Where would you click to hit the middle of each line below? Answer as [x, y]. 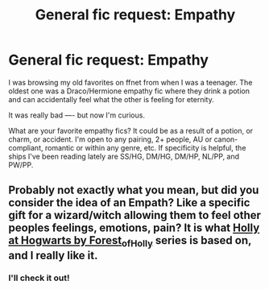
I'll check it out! [39, 278]
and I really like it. [53, 255]
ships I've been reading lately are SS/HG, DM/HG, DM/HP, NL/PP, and [124, 156]
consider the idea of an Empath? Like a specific [129, 203]
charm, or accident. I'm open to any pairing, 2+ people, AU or [110, 139]
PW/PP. [21, 165]
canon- [226, 139]
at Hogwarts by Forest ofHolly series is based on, [130, 242]
